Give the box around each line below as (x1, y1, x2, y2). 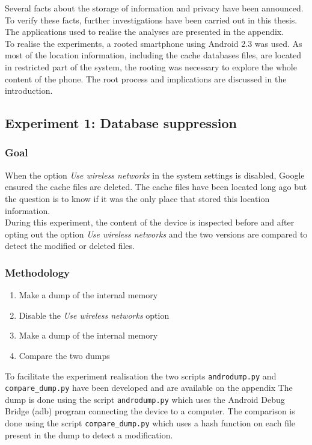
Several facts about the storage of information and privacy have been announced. (5, 2, 304, 14)
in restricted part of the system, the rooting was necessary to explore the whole (5, 60, 297, 73)
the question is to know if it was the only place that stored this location (5, 192, 270, 204)
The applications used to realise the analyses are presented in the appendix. (5, 25, 284, 38)
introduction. (5, 84, 53, 97)
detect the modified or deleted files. (5, 239, 135, 252)
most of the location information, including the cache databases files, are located (5, 49, 302, 61)
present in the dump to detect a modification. (5, 428, 173, 441)
